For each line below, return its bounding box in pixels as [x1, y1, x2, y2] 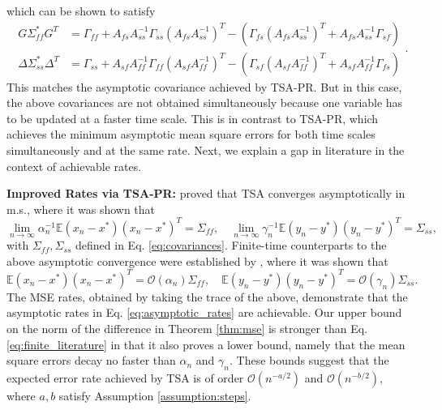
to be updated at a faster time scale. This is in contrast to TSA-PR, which [6, 109, 379, 126]
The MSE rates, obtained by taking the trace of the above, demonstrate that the [6, 288, 408, 305]
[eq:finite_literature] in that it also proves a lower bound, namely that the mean [6, 335, 406, 352]
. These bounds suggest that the [230, 352, 389, 369]
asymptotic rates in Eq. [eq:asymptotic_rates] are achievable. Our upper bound [6, 304, 402, 321]
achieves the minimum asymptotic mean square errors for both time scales [6, 126, 375, 143]
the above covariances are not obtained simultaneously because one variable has [6, 94, 403, 111]
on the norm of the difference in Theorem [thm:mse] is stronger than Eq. [6, 320, 368, 336]
